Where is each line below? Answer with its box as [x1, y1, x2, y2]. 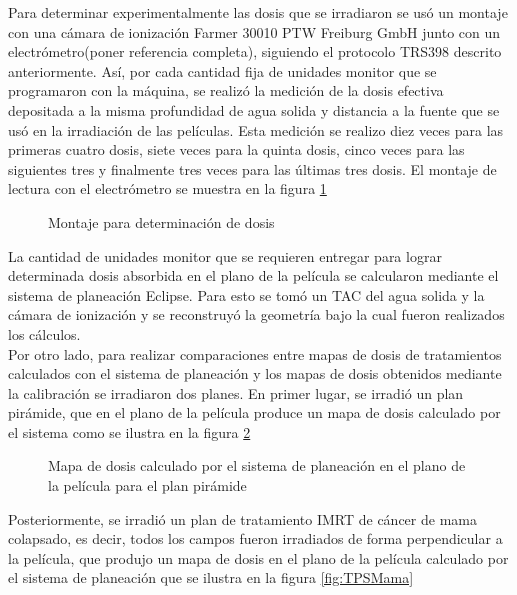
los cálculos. [8, 323, 81, 344]
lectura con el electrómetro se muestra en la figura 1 [8, 178, 327, 199]
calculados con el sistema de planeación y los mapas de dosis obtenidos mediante [8, 363, 502, 384]
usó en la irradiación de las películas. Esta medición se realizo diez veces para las [8, 119, 504, 140]
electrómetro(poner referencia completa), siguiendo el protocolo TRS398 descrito [8, 41, 502, 62]
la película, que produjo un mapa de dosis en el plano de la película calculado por [8, 547, 509, 568]
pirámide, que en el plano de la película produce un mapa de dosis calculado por [8, 402, 501, 423]
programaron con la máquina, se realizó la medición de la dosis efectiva [8, 80, 444, 101]
